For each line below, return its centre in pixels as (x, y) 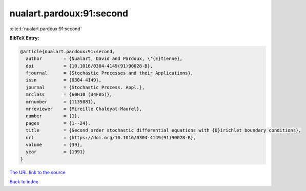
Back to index (24, 182)
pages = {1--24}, (58, 123)
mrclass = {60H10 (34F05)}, (69, 94)
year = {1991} (56, 152)
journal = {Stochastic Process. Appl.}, (85, 87)
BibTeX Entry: (24, 38)
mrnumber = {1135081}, (61, 102)
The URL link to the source (38, 172)
